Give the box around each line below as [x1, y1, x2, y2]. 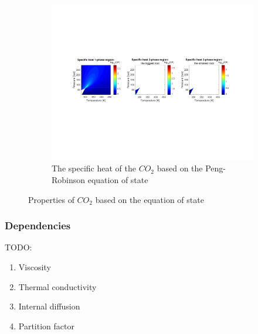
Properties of [28, 193, 74, 205]
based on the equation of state [95, 193, 204, 205]
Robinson [52, 173, 86, 185]
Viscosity [18, 260, 51, 273]
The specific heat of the [52, 162, 136, 174]
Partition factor [18, 319, 74, 332]
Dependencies [5, 218, 71, 233]
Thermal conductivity [18, 280, 97, 292]
